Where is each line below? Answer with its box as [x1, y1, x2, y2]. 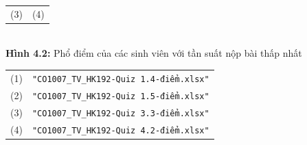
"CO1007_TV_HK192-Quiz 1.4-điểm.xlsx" [32, 74, 209, 84]
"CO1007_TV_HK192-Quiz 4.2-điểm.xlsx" [32, 125, 209, 135]
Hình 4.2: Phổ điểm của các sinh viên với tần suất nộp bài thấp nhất [5, 46, 302, 60]
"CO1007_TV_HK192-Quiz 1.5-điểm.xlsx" [32, 91, 209, 101]
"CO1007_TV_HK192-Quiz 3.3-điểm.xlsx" [32, 108, 209, 118]
